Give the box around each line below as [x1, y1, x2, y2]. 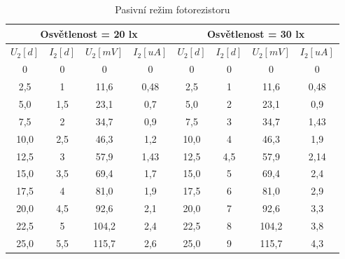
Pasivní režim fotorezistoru [115, 2, 230, 16]
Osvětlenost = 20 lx [40, 26, 138, 41]
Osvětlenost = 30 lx [206, 26, 305, 41]
